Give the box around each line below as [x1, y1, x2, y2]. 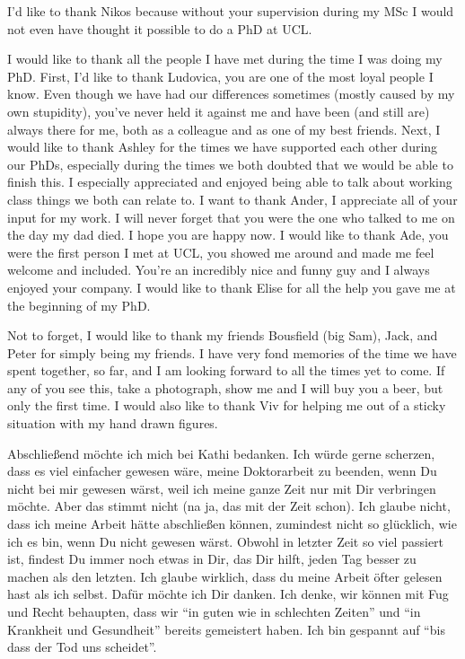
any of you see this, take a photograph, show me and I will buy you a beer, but [7, 378, 443, 397]
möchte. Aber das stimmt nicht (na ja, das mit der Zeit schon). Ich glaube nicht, [7, 496, 451, 515]
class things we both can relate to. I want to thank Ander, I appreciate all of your [7, 189, 458, 208]
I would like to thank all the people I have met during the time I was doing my [7, 49, 443, 68]
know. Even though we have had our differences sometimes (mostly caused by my [7, 84, 455, 103]
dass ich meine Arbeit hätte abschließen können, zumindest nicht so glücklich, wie [7, 514, 457, 533]
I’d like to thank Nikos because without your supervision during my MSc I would [7, 2, 454, 20]
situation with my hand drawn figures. [7, 414, 218, 433]
